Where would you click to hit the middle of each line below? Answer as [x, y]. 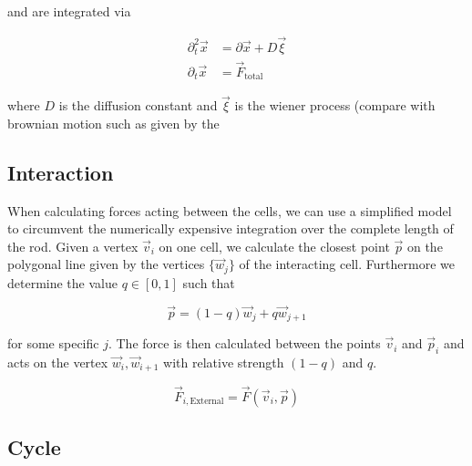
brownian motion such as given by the [113, 123]
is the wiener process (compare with [335, 105]
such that [209, 282]
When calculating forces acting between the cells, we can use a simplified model [230, 210]
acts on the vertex [58, 362]
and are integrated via [69, 11]
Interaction [61, 172]
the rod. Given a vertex [73, 246]
